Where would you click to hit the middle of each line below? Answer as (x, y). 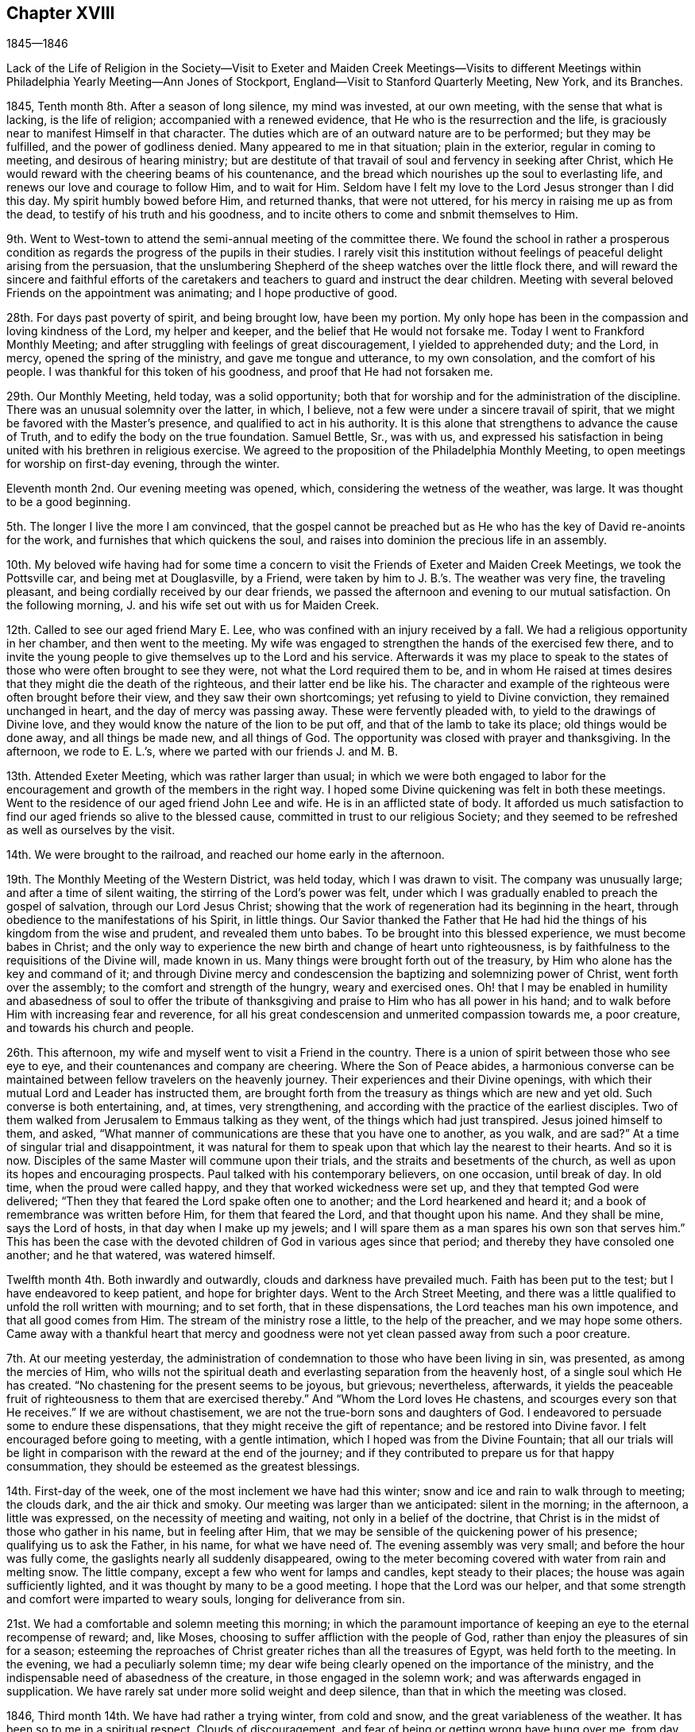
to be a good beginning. (69, 502)
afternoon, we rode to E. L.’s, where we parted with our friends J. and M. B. (202, 752)
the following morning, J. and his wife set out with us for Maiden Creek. (193, 605)
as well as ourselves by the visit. (91, 830)
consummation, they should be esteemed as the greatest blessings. (183, 1467)
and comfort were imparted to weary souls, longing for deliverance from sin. (206, 1599)
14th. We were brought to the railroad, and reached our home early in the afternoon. (226, 855)
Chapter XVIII (61, 13)
